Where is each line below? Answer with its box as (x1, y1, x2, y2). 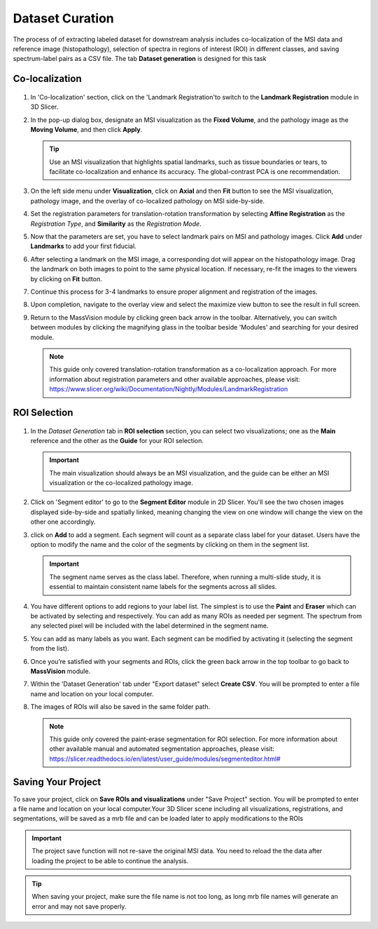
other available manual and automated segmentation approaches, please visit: (49, 745, 274, 753)
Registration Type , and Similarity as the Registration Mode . (30, 219, 202, 228)
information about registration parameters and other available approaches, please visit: (49, 375, 300, 384)
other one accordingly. (30, 517, 96, 526)
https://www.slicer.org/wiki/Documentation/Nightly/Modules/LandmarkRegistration (49, 385, 288, 393)
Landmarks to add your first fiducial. (30, 242, 136, 250)
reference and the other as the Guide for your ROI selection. (30, 436, 204, 445)
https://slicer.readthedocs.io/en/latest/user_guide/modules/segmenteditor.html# (49, 754, 281, 763)
